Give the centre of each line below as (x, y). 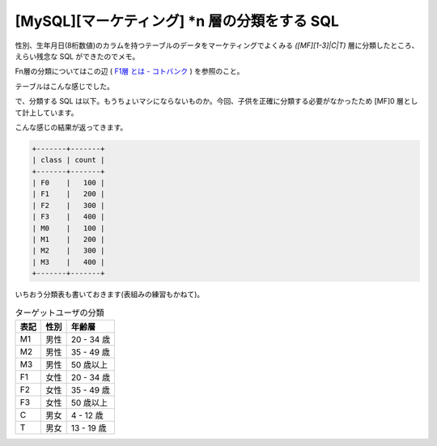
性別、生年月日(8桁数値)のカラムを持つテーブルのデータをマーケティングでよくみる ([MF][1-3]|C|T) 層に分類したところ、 (217, 45)
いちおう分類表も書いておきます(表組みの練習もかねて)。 (110, 295)
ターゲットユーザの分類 (59, 312)
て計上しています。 (47, 113)
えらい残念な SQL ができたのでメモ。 (77, 56)
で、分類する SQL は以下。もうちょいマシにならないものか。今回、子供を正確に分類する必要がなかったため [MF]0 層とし (216, 101)
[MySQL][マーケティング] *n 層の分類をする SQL (177, 21)
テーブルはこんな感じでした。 (65, 86)
